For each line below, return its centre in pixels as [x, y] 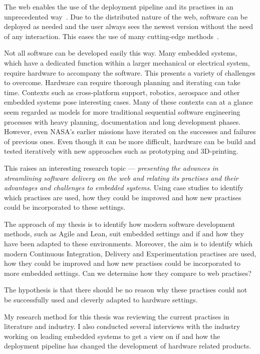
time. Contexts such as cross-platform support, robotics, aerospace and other [122, 92]
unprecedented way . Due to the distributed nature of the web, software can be [126, 16]
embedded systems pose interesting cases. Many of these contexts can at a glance [128, 102]
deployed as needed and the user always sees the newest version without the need [129, 26]
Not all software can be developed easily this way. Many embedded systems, [121, 53]
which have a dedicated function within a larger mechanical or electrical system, [127, 62]
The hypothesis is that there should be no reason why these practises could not [126, 290]
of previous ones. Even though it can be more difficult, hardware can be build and [130, 141]
